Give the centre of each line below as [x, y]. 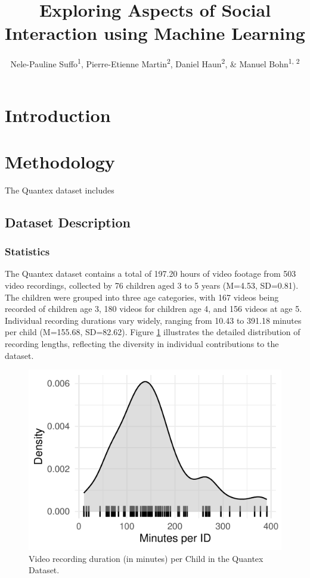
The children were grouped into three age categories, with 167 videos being [142, 297]
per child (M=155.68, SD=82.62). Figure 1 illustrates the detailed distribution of [153, 332]
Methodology [60, 161]
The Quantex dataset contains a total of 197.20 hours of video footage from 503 [151, 274]
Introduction [58, 115]
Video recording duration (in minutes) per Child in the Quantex [146, 558]
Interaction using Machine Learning [155, 33]
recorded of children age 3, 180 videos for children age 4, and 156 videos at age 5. [154, 309]
